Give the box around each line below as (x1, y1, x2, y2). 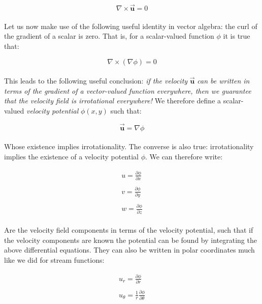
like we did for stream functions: (4, 254, 105, 265)
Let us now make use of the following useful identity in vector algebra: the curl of (4, 20, 257, 31)
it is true (223, 31, 250, 41)
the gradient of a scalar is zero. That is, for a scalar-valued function (4, 31, 214, 41)
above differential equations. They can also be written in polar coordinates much (4, 244, 255, 255)
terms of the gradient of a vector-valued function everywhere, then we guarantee (4, 85, 251, 96)
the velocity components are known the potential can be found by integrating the (4, 234, 257, 245)
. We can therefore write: (145, 151, 223, 161)
